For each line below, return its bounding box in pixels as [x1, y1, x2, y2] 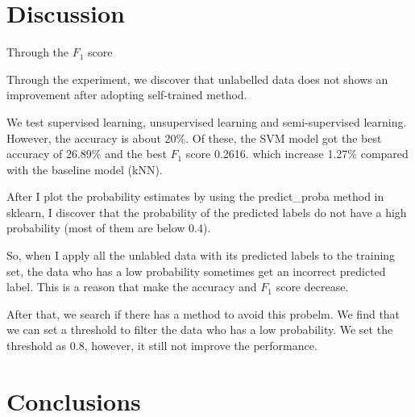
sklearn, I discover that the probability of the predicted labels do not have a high [6, 203, 407, 220]
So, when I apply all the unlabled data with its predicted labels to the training [6, 247, 396, 264]
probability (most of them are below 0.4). [6, 219, 211, 236]
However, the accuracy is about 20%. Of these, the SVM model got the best [6, 129, 382, 146]
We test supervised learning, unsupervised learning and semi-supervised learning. [6, 113, 407, 130]
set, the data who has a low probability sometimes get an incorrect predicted [6, 262, 386, 279]
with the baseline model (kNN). [6, 161, 163, 177]
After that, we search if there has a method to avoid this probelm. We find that [6, 305, 400, 322]
